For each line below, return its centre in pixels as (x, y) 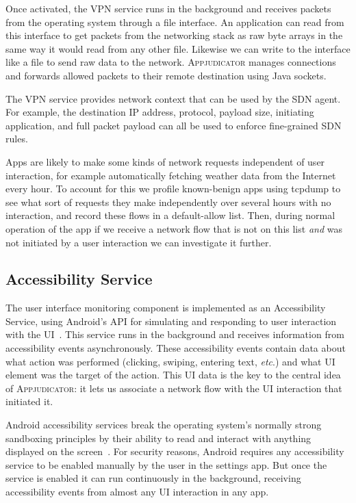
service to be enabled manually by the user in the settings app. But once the (166, 464)
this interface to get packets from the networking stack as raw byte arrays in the (174, 35)
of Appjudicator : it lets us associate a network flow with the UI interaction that (174, 388)
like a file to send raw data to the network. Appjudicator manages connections (171, 62)
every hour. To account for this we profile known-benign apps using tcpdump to (173, 189)
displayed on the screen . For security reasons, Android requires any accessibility (175, 451)
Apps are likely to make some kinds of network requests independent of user (165, 161)
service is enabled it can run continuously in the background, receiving (153, 478)
